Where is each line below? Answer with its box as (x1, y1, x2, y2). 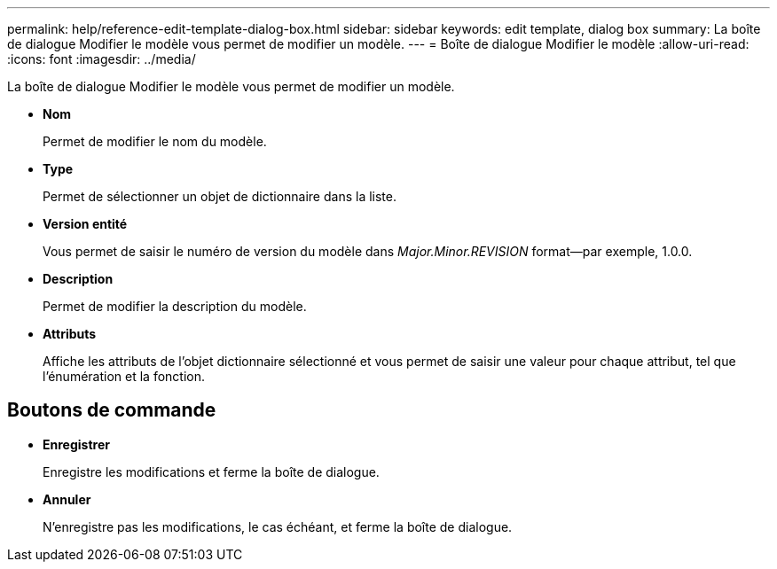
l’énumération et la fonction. (43, 369, 205, 384)
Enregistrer (43, 436, 110, 452)
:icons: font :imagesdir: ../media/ (7, 51, 196, 66)
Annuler (43, 491, 91, 507)
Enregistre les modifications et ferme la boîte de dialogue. (43, 464, 380, 479)
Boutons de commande (7, 399, 216, 422)
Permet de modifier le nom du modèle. (43, 134, 267, 149)
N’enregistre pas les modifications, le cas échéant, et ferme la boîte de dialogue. (43, 518, 513, 534)
